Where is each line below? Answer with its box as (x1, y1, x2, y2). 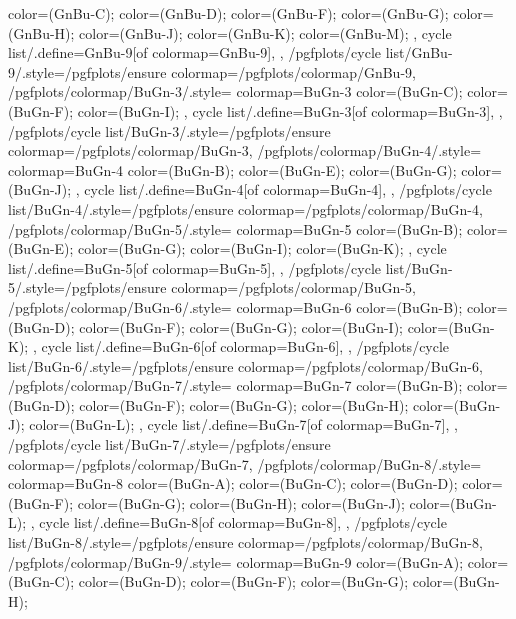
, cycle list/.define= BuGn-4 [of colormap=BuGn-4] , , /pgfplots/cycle (75, 179, 492, 200)
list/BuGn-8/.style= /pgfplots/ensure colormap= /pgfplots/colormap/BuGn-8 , (8, 532, 483, 553)
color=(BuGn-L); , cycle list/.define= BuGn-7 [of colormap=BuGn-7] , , (29, 414, 458, 435)
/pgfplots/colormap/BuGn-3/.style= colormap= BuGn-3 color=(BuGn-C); (8, 81, 463, 102)
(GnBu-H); (8, 22, 75, 43)
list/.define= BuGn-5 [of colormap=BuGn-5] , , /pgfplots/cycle (8, 257, 382, 278)
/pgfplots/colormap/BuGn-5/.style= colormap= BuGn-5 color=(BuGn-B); (8, 218, 463, 239)
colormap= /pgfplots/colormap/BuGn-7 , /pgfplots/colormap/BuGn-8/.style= (8, 453, 482, 474)
